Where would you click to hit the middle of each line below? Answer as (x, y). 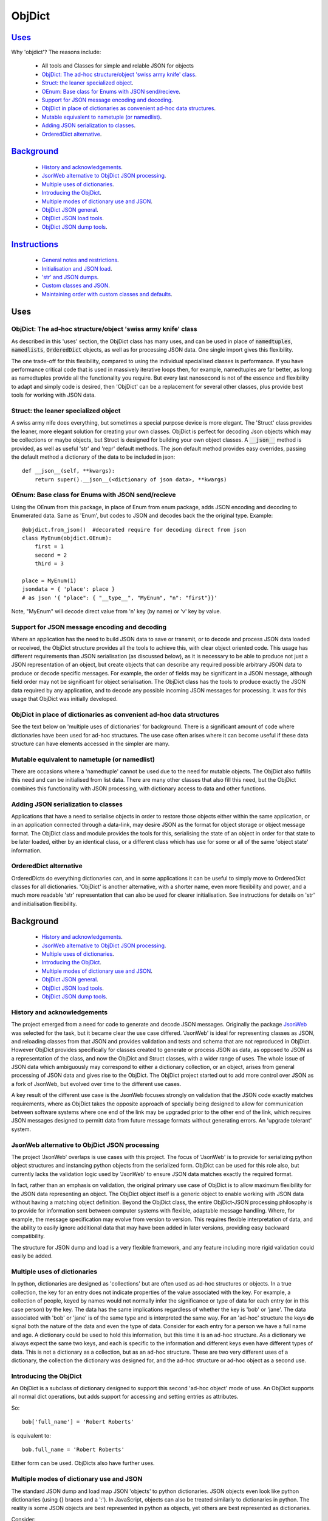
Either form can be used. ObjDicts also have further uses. (83, 1463)
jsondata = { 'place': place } (69, 589)
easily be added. (32, 1256)
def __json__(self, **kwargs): (69, 471)
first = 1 (49, 547)
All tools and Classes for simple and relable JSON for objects (118, 66)
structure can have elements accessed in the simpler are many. (91, 743)
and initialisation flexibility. (44, 903)
